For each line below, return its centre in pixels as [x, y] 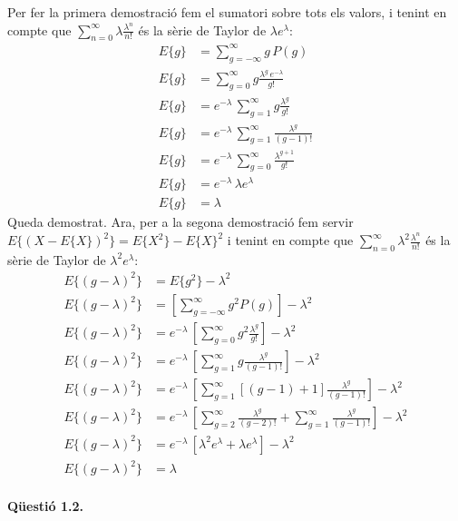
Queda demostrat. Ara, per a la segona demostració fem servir [180, 222]
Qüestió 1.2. [45, 505]
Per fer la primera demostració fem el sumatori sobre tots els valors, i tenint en [227, 12]
